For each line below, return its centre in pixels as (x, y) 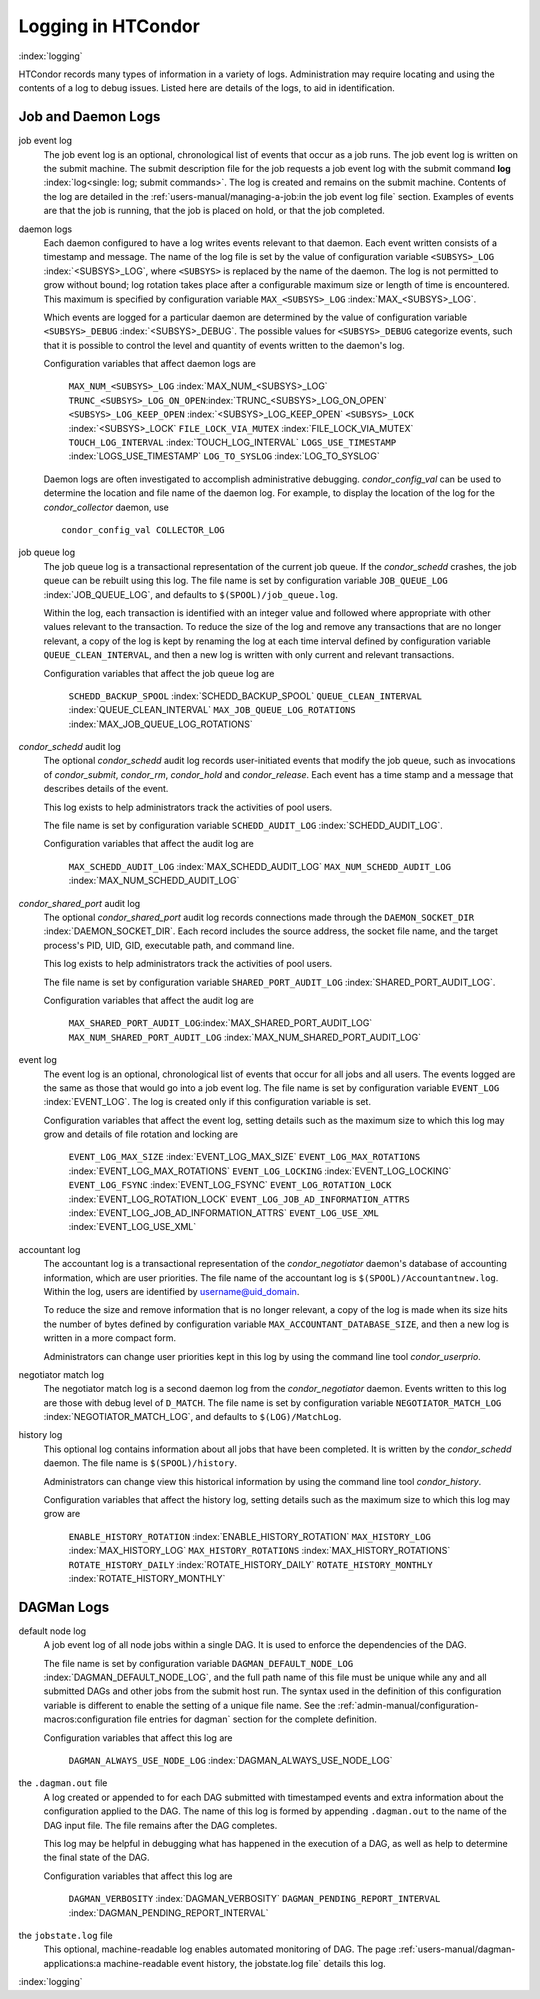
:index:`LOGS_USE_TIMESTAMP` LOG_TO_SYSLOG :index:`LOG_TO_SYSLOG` (224, 456)
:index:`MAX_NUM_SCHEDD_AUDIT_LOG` (154, 881)
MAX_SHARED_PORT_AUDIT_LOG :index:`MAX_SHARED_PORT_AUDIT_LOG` (220, 1023)
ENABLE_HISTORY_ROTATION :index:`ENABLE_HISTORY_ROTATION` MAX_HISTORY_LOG (250, 1536)
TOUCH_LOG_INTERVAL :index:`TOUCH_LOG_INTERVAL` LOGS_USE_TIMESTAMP (232, 442)
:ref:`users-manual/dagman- (457, 1949)
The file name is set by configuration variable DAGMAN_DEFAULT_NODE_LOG (198, 1663)
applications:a (72, 1963)
